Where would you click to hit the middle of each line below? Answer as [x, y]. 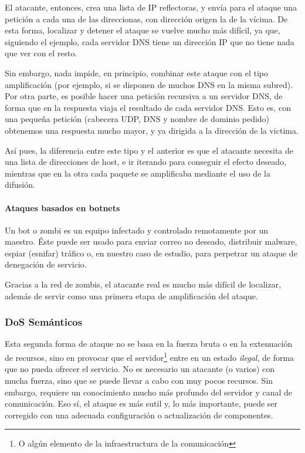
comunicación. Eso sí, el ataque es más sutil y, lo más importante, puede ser [141, 403]
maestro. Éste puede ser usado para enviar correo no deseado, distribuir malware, [151, 241]
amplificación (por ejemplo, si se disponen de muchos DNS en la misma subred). [149, 84]
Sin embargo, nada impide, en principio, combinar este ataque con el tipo [136, 72]
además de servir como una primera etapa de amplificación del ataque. [131, 295]
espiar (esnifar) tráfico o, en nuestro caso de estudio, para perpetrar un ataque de [151, 253]
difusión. [20, 185]
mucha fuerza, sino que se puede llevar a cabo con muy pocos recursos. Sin [139, 380]
